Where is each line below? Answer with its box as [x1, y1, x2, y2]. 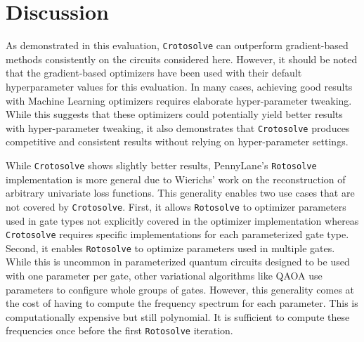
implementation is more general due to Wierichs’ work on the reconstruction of [6, 171, 346, 186]
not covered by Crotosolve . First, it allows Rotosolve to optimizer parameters [6, 199, 346, 213]
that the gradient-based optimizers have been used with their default [6, 65, 302, 80]
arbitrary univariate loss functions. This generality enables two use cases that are [6, 185, 355, 200]
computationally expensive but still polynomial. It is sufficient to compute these [6, 309, 350, 324]
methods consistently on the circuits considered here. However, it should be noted [6, 51, 358, 66]
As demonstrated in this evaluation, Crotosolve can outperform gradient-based [6, 38, 349, 53]
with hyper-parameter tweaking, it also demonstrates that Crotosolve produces [6, 120, 350, 135]
